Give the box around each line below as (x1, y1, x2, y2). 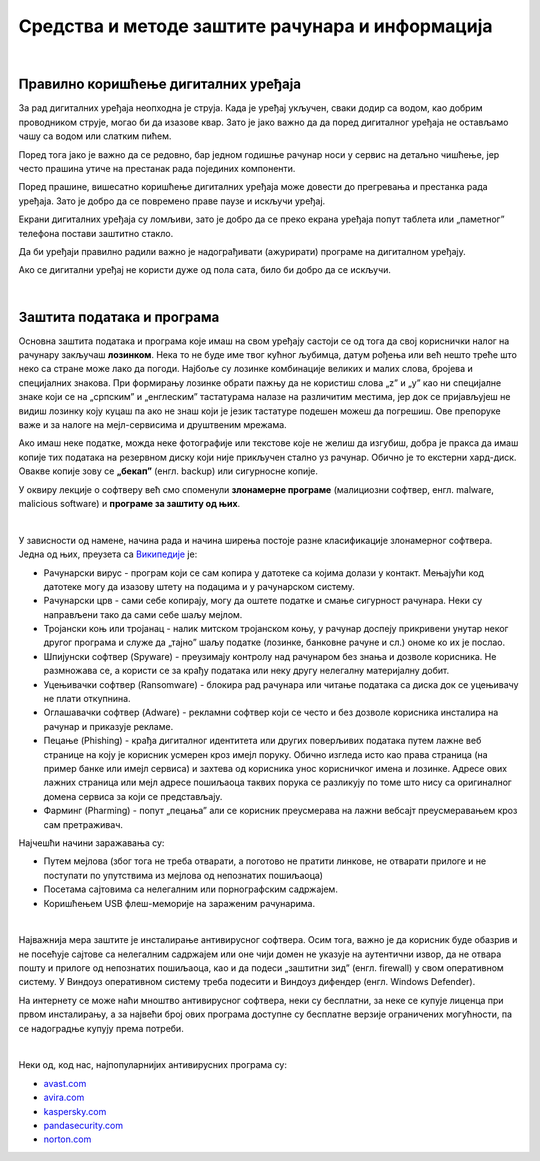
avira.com (43, 1091, 85, 1104)
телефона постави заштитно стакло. (18, 227, 174, 239)
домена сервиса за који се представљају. (43, 790, 223, 802)
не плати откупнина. (43, 693, 131, 705)
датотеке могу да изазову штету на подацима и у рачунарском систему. (43, 580, 355, 592)
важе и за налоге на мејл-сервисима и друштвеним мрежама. (18, 419, 287, 430)
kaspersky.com (43, 1105, 107, 1117)
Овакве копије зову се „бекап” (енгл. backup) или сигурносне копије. (18, 465, 319, 477)
